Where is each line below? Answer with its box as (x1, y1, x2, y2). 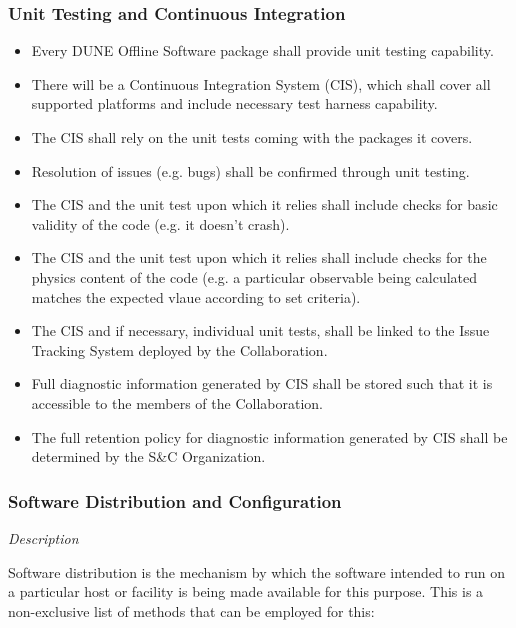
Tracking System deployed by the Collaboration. (31, 339, 328, 360)
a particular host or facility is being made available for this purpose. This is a (8, 581, 484, 602)
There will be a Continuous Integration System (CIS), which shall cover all (31, 73, 491, 94)
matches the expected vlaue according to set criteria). (31, 286, 361, 307)
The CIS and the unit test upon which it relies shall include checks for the (31, 247, 487, 268)
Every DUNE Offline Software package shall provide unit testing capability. (31, 40, 494, 61)
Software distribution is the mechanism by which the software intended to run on (8, 561, 506, 582)
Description (8, 527, 79, 548)
